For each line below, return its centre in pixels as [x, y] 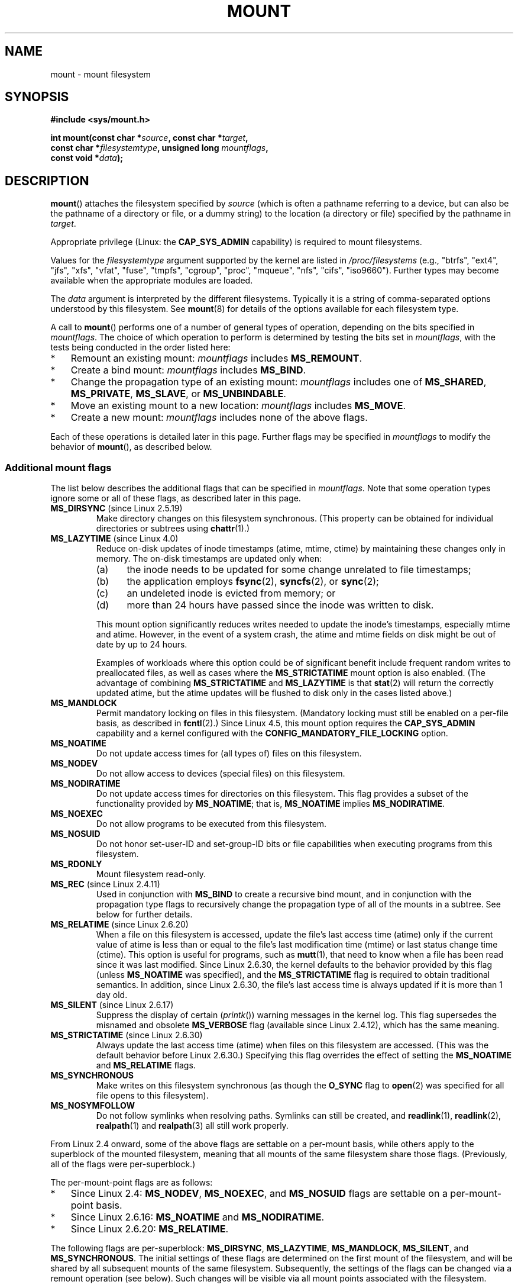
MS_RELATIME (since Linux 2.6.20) [119, 925]
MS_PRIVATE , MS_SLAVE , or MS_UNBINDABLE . [178, 394]
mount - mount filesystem [101, 74]
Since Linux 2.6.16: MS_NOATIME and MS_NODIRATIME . [198, 1217]
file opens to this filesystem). [152, 1096]
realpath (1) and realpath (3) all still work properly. [192, 1126]
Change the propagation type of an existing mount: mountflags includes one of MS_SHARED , [279, 382]
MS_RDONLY [76, 864]
